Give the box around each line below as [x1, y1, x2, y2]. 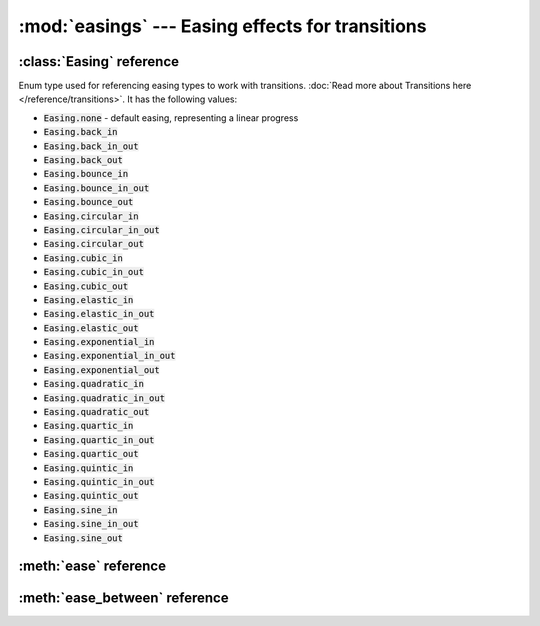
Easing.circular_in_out [43, 224, 160, 235]
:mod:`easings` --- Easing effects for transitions [18, 15, 427, 37]
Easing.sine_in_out [43, 518, 139, 530]
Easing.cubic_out [43, 280, 129, 292]
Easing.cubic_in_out [43, 266, 145, 278]
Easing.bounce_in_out [43, 182, 150, 194]
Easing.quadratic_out [43, 406, 150, 418]
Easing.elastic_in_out [43, 308, 155, 320]
